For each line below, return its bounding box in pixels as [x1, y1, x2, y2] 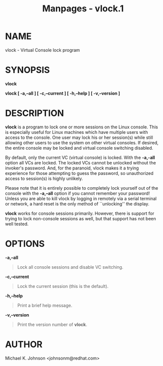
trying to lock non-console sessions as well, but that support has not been [5, 215, 157, 221]
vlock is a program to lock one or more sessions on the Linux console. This [5, 124, 158, 130]
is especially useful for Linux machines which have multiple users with [5, 129, 148, 135]
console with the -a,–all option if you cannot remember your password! [5, 190, 150, 196]
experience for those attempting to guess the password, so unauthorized [5, 170, 154, 176]
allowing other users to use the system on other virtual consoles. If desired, [5, 139, 159, 146]
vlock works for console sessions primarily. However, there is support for [5, 210, 155, 216]
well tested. [5, 221, 29, 227]
